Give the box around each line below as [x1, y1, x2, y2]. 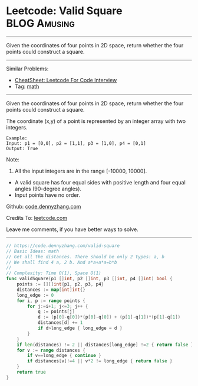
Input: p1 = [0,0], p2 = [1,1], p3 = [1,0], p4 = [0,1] [6, 140, 146, 146]
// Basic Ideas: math [6, 248, 60, 254]
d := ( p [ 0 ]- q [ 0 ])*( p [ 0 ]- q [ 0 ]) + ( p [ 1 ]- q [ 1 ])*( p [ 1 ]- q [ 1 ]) [37, 314, 181, 320]
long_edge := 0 [16, 292, 54, 298]
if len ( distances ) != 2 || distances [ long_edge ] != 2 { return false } [16, 342, 194, 348]
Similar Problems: [6, 65, 49, 72]
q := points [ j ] [37, 309, 75, 314]
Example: [6, 135, 28, 141]
